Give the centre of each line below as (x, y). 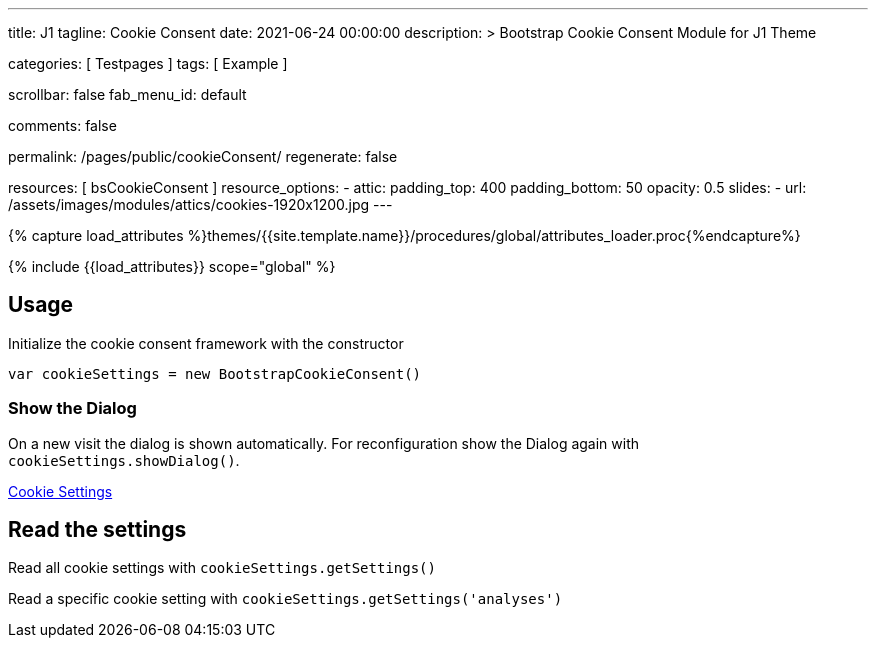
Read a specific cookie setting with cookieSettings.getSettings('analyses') (285, 599)
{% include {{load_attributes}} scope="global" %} (172, 266)
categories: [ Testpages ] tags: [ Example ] (148, 63)
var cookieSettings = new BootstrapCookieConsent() (215, 373)
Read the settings (97, 530)
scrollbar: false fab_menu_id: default (127, 94)
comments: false (62, 125)
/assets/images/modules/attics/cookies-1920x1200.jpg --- (200, 204)
